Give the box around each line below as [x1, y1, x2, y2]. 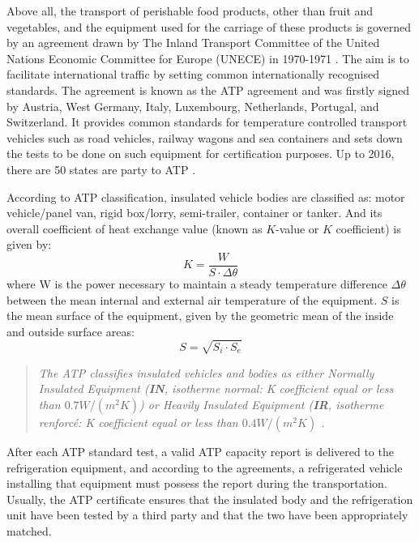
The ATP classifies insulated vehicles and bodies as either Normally [38, 364, 374, 381]
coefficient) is [336, 220, 401, 237]
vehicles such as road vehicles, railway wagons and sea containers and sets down [6, 129, 403, 146]
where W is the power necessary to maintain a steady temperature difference [6, 275, 387, 292]
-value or [276, 220, 319, 237]
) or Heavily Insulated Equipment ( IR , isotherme [139, 396, 384, 413]
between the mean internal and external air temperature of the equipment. [6, 291, 378, 308]
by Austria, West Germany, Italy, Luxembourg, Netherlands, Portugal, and [6, 97, 379, 114]
